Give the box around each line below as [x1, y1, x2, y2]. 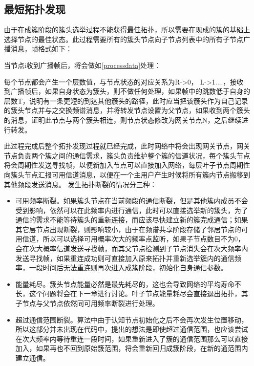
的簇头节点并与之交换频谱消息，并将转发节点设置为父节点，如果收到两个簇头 [4, 105, 250, 115]
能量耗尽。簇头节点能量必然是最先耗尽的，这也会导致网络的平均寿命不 [15, 279, 241, 289]
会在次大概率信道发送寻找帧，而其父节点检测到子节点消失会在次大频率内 [15, 243, 248, 254]
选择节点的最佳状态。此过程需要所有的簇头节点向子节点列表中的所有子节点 [4, 34, 243, 44]
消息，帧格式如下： [10, 43, 72, 54]
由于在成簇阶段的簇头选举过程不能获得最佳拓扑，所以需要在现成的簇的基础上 [4, 24, 250, 35]
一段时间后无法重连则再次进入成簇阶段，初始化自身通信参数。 [29, 262, 228, 273]
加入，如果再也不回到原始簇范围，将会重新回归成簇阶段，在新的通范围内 [15, 343, 248, 353]
